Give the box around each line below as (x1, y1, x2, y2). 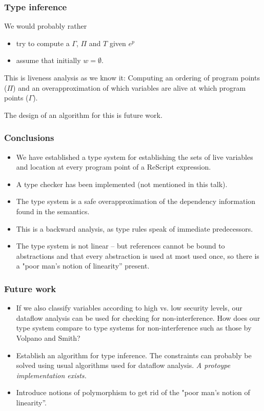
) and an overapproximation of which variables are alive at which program (13, 82, 246, 93)
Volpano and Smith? (16, 332, 80, 343)
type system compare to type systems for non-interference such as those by (16, 322, 252, 333)
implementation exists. (16, 369, 87, 380)
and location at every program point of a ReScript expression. (16, 161, 211, 172)
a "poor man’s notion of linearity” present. (16, 260, 150, 271)
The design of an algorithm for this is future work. (4, 109, 163, 120)
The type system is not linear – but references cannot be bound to (16, 240, 225, 251)
